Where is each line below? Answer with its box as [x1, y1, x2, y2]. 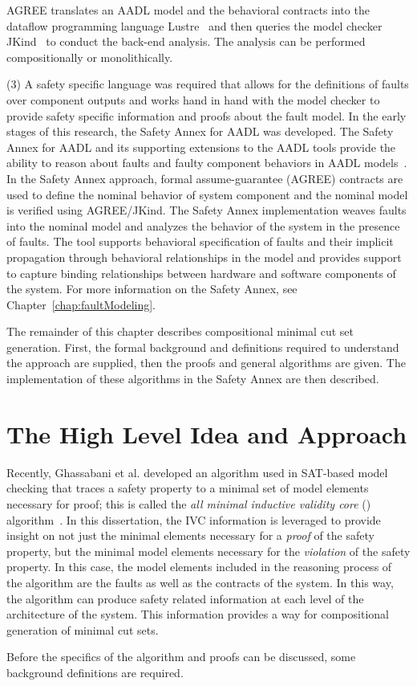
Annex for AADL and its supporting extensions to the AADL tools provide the [6, 138, 396, 155]
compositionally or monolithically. [6, 48, 173, 65]
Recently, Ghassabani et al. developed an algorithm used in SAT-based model [6, 463, 388, 480]
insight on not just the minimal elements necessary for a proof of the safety [6, 527, 374, 544]
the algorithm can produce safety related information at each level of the [6, 590, 364, 606]
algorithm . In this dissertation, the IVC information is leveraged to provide [6, 511, 381, 528]
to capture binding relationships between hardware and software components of [6, 264, 396, 281]
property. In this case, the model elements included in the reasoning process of [6, 558, 392, 575]
